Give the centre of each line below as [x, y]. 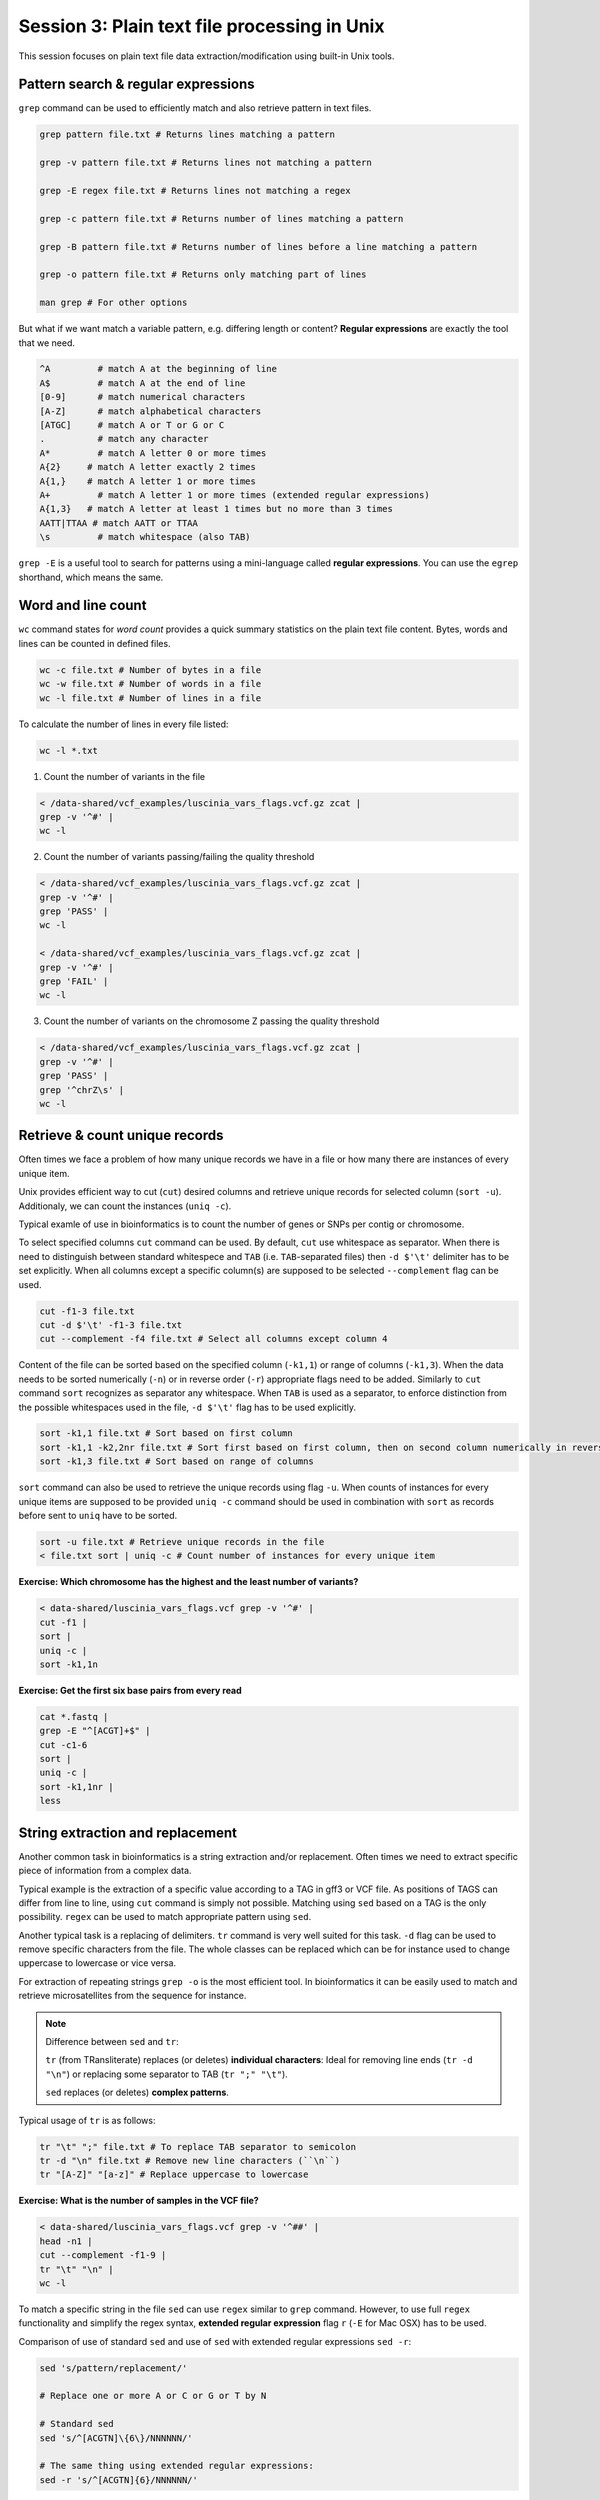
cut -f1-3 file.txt [87, 1311]
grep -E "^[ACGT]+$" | [95, 1731]
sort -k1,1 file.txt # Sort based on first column [166, 1433]
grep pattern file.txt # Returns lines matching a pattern [187, 134]
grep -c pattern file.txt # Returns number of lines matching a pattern [221, 218]
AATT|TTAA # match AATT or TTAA [119, 523]
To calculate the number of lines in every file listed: [123, 724]
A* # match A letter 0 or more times [153, 453]
